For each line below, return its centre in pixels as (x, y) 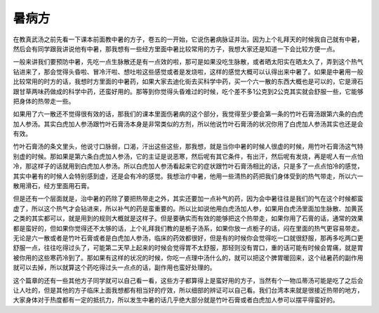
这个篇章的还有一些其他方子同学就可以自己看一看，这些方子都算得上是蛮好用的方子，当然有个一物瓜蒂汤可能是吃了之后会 (188, 280)
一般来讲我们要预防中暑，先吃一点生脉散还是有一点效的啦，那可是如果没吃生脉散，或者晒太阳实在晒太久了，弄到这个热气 (188, 62)
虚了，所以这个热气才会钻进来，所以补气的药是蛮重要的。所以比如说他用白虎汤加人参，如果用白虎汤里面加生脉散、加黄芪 (188, 208)
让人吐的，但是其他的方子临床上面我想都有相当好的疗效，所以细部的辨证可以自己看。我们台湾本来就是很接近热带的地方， (188, 290)
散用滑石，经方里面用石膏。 (53, 186)
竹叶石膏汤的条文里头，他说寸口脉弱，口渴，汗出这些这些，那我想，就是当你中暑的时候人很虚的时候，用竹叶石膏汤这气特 (188, 147)
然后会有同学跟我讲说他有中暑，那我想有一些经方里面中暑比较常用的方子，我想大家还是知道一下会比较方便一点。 (176, 48)
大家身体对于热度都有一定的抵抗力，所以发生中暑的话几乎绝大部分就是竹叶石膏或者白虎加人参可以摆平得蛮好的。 (176, 300)
